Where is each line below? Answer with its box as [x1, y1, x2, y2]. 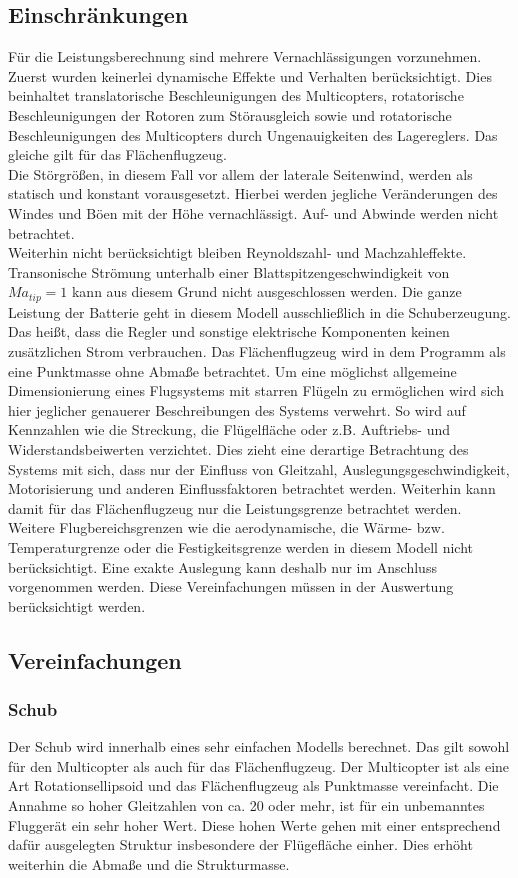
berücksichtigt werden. [8, 595, 146, 616]
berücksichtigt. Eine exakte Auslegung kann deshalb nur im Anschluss [8, 556, 437, 577]
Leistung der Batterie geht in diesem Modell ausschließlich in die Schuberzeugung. [8, 301, 511, 322]
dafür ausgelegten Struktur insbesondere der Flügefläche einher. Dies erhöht [8, 834, 473, 855]
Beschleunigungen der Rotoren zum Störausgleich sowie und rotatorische [8, 104, 452, 125]
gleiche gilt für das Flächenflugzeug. [8, 144, 227, 165]
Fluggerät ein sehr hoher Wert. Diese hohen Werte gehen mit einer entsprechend [8, 814, 501, 835]
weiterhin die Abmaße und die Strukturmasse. [8, 853, 290, 874]
